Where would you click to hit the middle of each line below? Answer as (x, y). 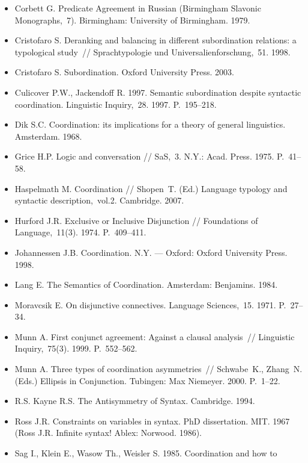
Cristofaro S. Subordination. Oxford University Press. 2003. (124, 72)
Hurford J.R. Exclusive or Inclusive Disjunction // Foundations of (136, 220)
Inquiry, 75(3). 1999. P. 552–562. (76, 348)
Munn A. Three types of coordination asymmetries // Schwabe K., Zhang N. (159, 369)
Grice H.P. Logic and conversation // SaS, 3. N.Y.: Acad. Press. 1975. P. (149, 156)
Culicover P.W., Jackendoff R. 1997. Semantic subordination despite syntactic (158, 92)
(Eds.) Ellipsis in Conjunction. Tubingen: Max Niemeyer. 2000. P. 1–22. (147, 380)
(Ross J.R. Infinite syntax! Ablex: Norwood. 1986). (108, 433)
